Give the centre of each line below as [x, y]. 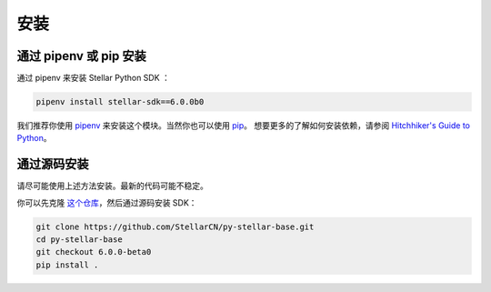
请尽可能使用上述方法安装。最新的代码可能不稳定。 [112, 186]
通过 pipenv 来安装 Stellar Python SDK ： [93, 78]
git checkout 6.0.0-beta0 [94, 252]
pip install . [67, 265]
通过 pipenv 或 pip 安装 [82, 56]
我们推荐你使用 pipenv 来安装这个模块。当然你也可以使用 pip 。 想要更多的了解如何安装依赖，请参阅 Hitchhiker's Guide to [244, 126]
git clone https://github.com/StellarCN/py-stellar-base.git [175, 227]
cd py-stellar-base [79, 240]
